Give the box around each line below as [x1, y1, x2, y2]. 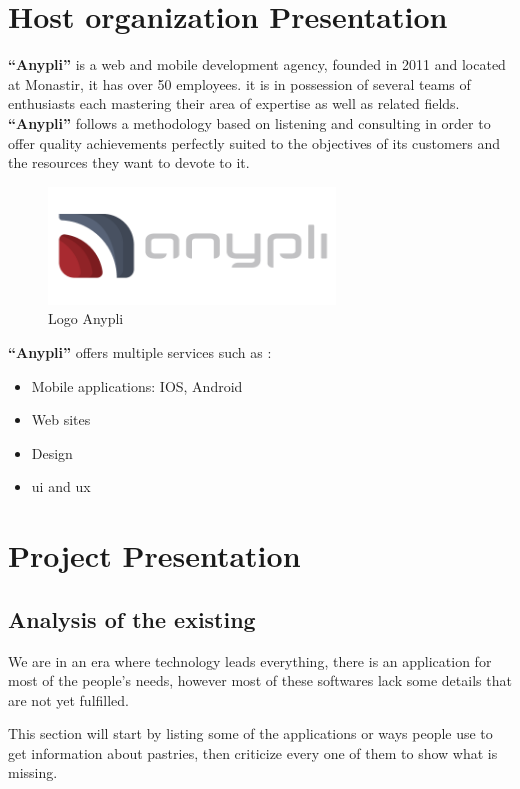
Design [31, 442, 73, 463]
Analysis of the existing [8, 603, 256, 634]
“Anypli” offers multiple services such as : [8, 341, 272, 362]
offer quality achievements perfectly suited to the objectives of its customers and [8, 132, 501, 153]
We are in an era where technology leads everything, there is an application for [8, 650, 492, 671]
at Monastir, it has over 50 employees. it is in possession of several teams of [8, 73, 471, 94]
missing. [8, 762, 58, 783]
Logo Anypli [48, 308, 124, 329]
